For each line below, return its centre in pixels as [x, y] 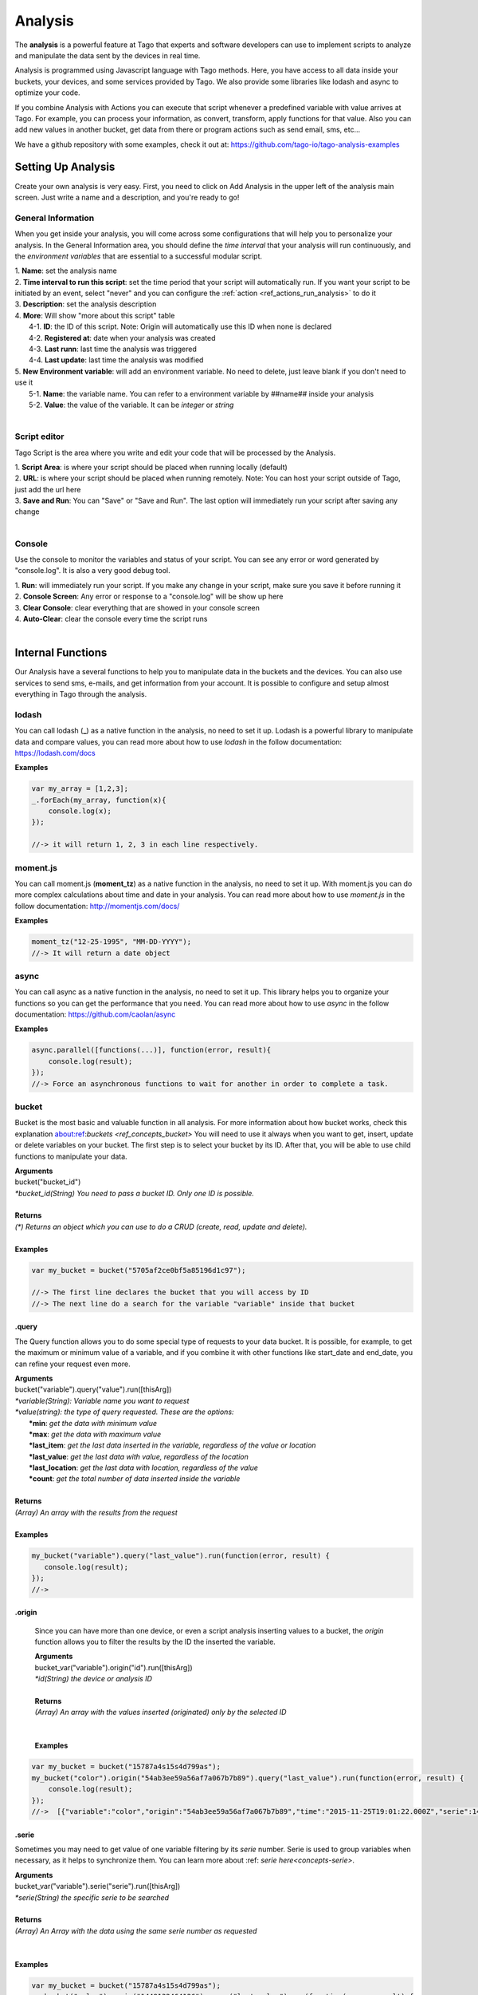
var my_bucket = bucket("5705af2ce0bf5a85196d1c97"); [139, 1270]
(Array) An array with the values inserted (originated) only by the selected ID [161, 1713]
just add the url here [48, 489]
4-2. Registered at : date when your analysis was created [122, 338]
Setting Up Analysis [65, 167]
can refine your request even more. [72, 1364]
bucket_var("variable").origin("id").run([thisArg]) [114, 1667]
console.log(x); [80, 811]
